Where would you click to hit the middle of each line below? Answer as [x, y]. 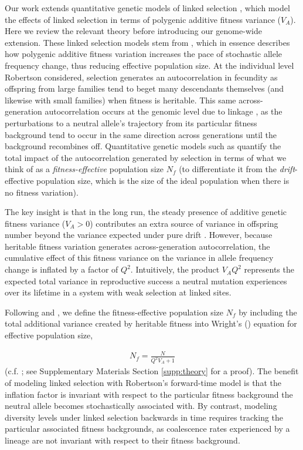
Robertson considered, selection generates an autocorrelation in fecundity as [141, 77]
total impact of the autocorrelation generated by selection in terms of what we [146, 157]
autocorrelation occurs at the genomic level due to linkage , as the [164, 111]
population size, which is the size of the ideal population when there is [163, 180]
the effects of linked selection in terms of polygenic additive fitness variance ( [143, 19]
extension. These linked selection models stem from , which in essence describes [147, 42]
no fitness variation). [42, 192]
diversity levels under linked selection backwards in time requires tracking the [144, 417]
